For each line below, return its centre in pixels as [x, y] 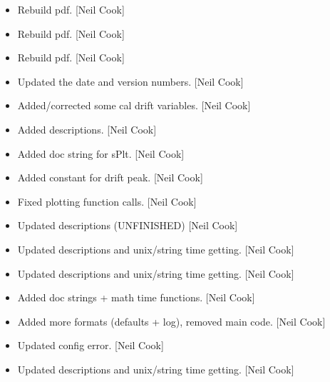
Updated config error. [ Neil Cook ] [91, 345]
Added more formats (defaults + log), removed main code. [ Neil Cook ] [171, 321]
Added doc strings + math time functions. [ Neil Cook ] [136, 297]
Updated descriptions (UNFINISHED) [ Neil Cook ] [128, 225]
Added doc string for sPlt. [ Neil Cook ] [101, 153]
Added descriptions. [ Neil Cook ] [87, 129]
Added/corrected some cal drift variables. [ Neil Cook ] [134, 105]
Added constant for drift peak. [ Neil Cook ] [110, 177]
